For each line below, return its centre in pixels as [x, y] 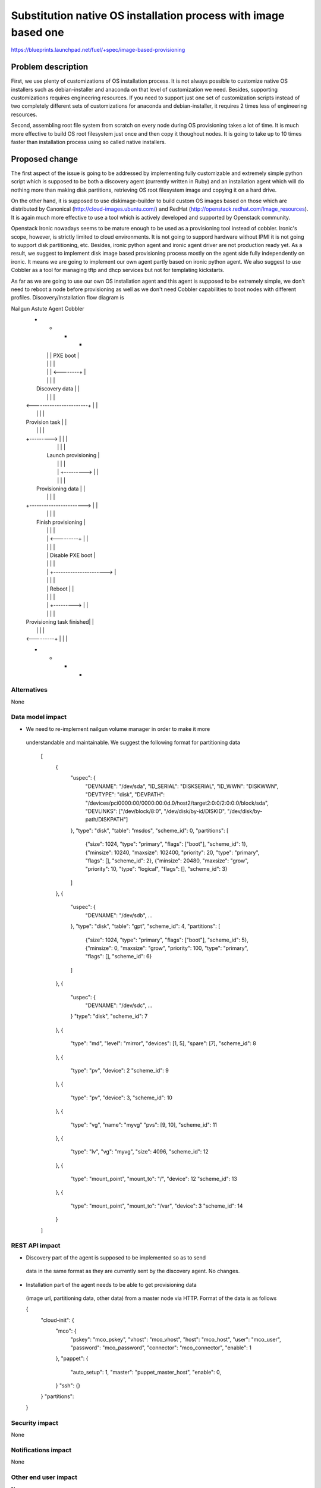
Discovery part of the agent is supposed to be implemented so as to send [116, 1257]
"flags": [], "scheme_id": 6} [119, 956]
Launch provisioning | [73, 455]
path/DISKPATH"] [107, 820]
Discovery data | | [58, 389]
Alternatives [29, 690]
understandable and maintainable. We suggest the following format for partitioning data [133, 743]
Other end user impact [44, 1477]
